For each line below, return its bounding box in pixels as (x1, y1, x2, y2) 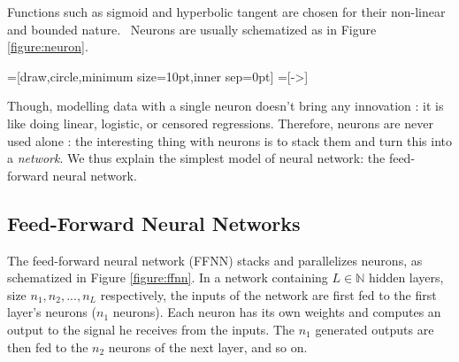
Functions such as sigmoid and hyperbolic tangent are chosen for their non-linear (7, 3, 446, 20)
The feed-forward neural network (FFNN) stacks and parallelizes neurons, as (7, 250, 423, 269)
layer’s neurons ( (7, 303, 96, 321)
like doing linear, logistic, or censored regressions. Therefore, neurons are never (7, 113, 433, 132)
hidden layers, (368, 268, 444, 287)
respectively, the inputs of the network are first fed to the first (100, 285, 437, 304)
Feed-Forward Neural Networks (7, 209, 301, 236)
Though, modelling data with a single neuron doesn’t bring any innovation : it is (7, 96, 444, 115)
